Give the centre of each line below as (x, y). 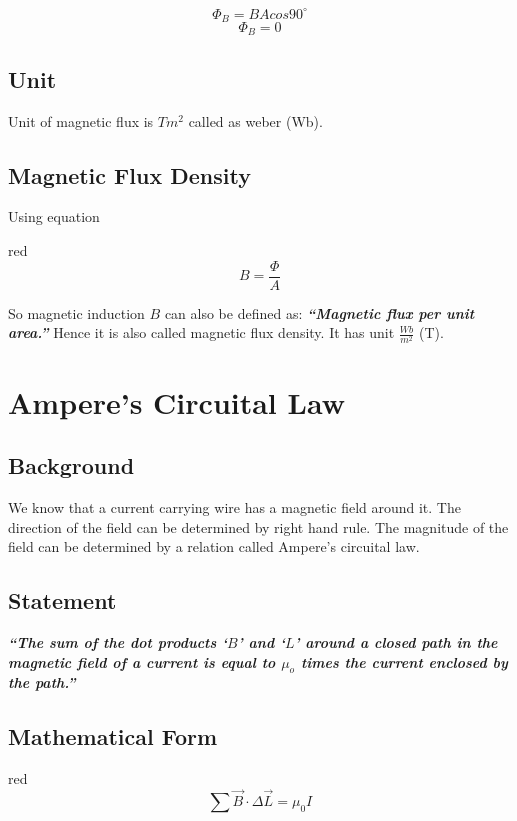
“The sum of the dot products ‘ (118, 641)
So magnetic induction (76, 312)
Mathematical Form (113, 736)
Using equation (54, 216)
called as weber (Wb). (255, 120)
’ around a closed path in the (396, 641)
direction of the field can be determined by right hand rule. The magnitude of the (258, 526)
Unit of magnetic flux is (81, 120)
